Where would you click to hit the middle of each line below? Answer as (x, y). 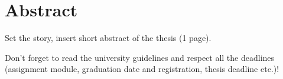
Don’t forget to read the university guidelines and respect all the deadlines (140, 57)
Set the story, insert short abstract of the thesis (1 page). (108, 38)
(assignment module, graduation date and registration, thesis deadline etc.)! (142, 69)
